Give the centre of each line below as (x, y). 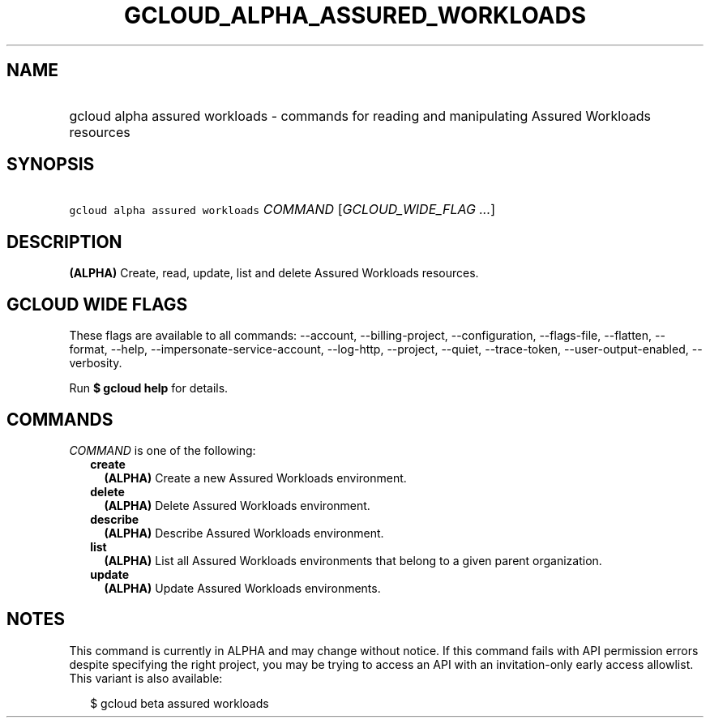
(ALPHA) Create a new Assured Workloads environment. (255, 478)
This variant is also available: (146, 678)
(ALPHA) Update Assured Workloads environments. (242, 588)
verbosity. (96, 363)
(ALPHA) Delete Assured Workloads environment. (237, 505)
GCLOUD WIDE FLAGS (97, 304)
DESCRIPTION (64, 242)
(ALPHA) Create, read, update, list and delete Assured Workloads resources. (274, 273)
